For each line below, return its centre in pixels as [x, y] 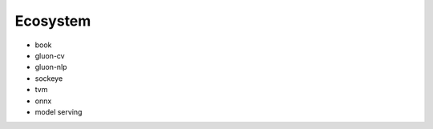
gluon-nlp [51, 67]
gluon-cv [50, 55]
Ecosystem [53, 21]
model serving [59, 111]
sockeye [49, 78]
